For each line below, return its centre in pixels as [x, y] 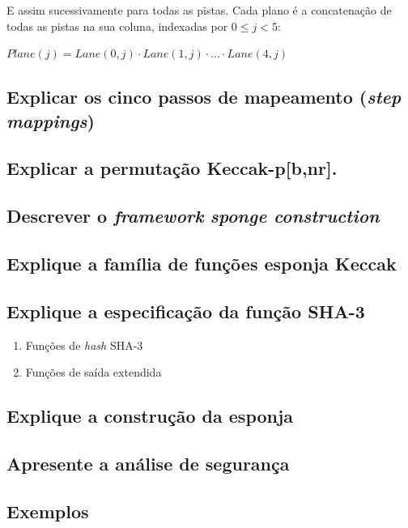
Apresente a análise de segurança [148, 463]
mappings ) [51, 120]
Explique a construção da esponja [150, 416]
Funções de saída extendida [93, 372]
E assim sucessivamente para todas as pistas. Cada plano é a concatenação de [199, 10]
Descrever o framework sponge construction [193, 216]
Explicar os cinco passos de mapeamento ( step [204, 97]
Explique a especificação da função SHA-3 [186, 311]
